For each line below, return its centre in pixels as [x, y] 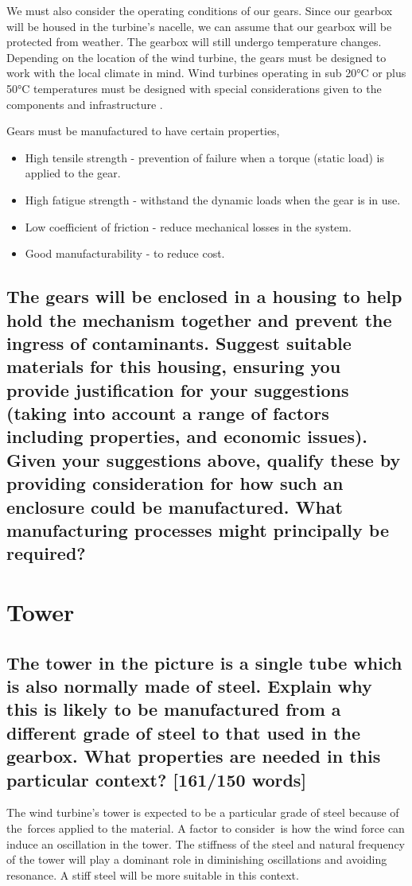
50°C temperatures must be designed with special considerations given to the [194, 88]
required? [46, 553]
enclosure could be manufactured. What [175, 506]
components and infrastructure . [85, 104]
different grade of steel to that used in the [184, 732]
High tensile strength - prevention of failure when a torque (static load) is [204, 157]
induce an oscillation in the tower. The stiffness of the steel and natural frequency [206, 843]
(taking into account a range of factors [168, 413]
